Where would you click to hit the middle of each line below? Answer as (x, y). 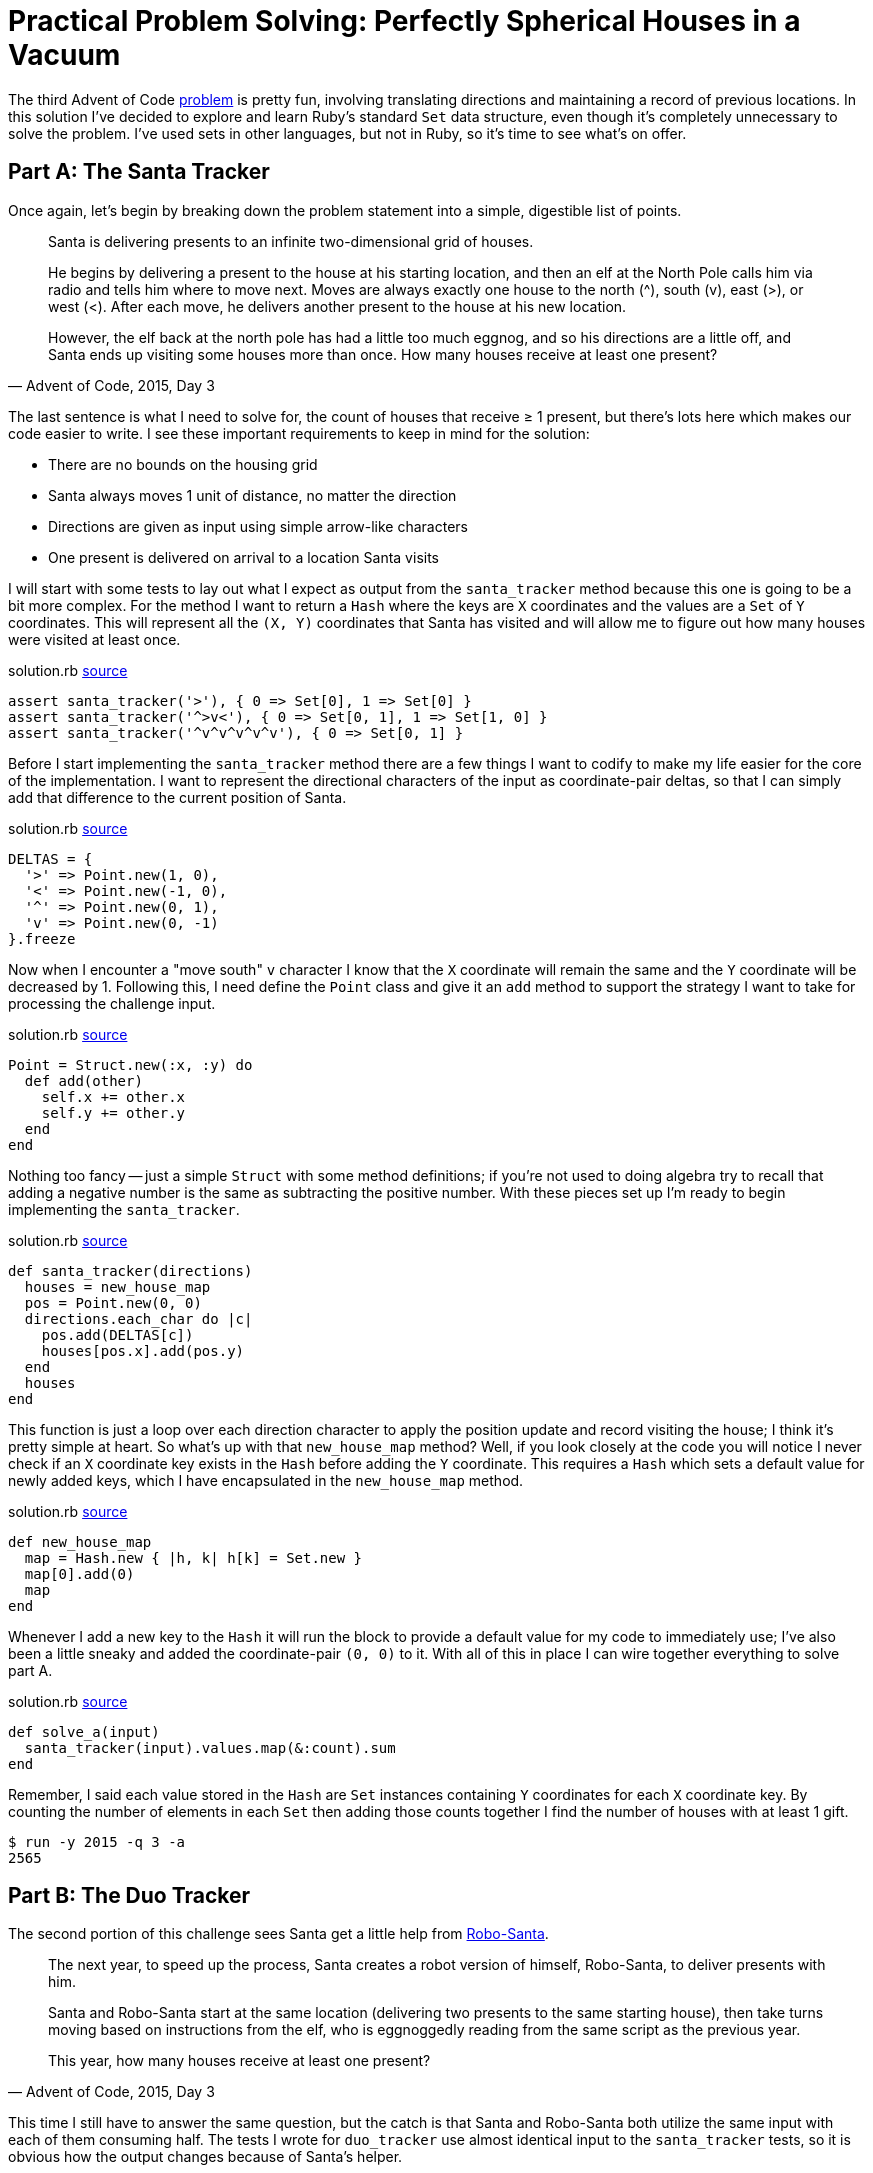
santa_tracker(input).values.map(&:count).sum (210, 1747)
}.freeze (42, 938)
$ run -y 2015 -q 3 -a (97, 1841)
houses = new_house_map (117, 1286)
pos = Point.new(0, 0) (113, 1302)
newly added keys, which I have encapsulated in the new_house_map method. (266, 1480)
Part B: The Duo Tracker (129, 1896)
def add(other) (83, 1080)
